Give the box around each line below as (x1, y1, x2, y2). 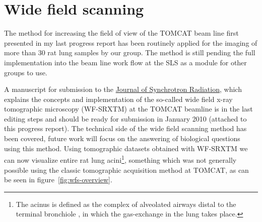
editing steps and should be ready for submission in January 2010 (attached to (4, 113, 247, 124)
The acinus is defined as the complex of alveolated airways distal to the (16, 198, 236, 209)
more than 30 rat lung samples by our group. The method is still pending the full (4, 47, 255, 58)
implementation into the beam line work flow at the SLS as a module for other (4, 57, 247, 67)
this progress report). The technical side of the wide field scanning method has (4, 123, 247, 134)
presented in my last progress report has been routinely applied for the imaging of (4, 37, 257, 48)
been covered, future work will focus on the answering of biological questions (4, 133, 240, 144)
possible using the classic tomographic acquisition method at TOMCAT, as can (4, 164, 249, 175)
